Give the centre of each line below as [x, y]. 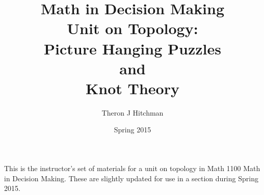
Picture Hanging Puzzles [133, 48]
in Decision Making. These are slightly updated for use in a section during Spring [131, 178]
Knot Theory [133, 88]
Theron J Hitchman [133, 112]
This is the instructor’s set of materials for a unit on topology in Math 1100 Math [132, 168]
